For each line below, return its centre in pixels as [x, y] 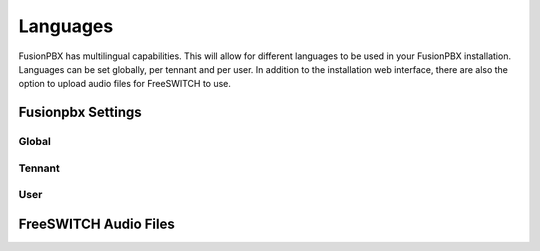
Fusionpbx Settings [80, 112]
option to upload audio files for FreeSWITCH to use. [125, 84]
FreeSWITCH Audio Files [96, 223]
